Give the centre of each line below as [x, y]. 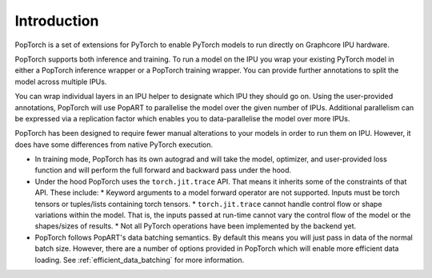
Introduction [57, 21]
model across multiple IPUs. [61, 81]
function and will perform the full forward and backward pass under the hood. [163, 170]
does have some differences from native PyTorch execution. [114, 145]
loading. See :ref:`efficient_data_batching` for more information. [140, 260]
